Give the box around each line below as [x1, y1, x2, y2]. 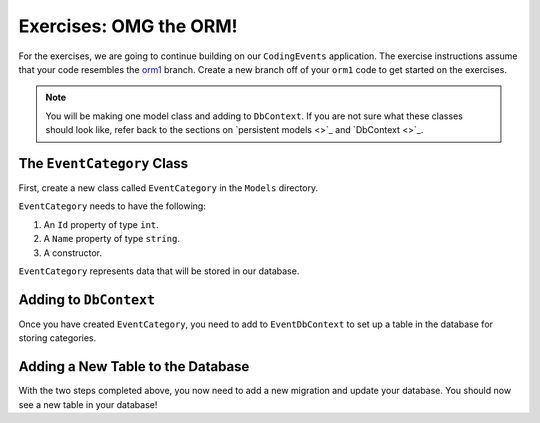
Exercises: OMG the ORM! [18, 15, 239, 37]
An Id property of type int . [43, 218, 159, 230]
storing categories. [18, 332, 97, 344]
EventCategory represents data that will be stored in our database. [18, 265, 300, 277]
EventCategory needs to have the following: [18, 200, 207, 212]
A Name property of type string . [43, 233, 180, 245]
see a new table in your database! [18, 398, 158, 410]
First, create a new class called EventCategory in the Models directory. [18, 182, 319, 194]
